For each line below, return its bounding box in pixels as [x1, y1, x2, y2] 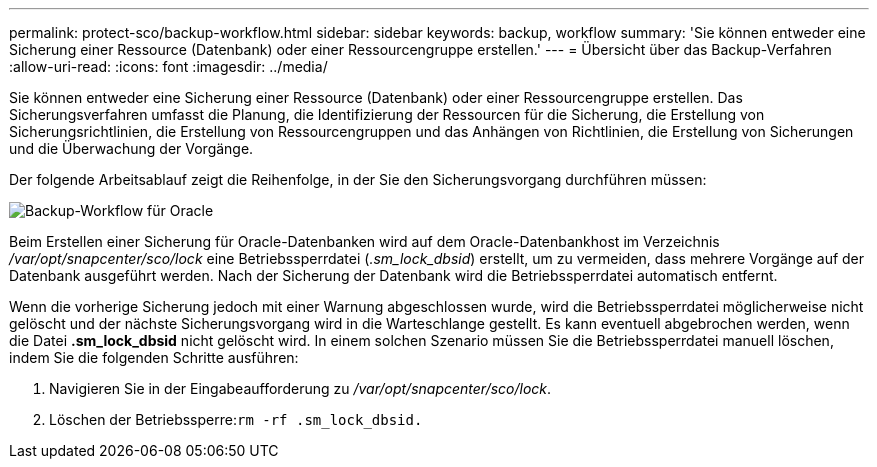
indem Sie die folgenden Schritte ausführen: [9, 349, 299, 366]
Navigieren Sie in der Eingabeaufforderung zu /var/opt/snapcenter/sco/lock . [49, 380, 552, 397]
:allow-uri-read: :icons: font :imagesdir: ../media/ [9, 58, 328, 75]
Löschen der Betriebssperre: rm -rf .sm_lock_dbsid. [49, 411, 423, 428]
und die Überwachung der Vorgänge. [9, 140, 254, 157]
